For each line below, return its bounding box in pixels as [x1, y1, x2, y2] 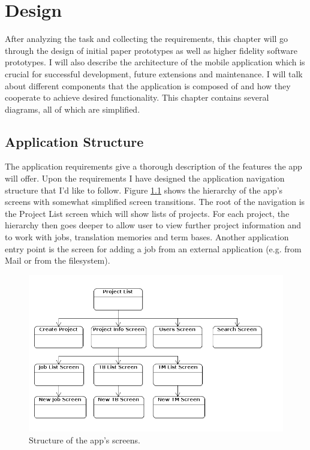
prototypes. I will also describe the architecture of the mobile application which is [5, 56, 305, 68]
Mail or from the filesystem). [5, 254, 110, 267]
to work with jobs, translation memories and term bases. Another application [5, 231, 289, 243]
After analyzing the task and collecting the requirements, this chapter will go [5, 32, 288, 45]
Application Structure [5, 132, 144, 150]
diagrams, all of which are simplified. [5, 102, 140, 115]
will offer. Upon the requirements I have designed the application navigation [5, 172, 285, 185]
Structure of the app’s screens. [29, 434, 140, 446]
